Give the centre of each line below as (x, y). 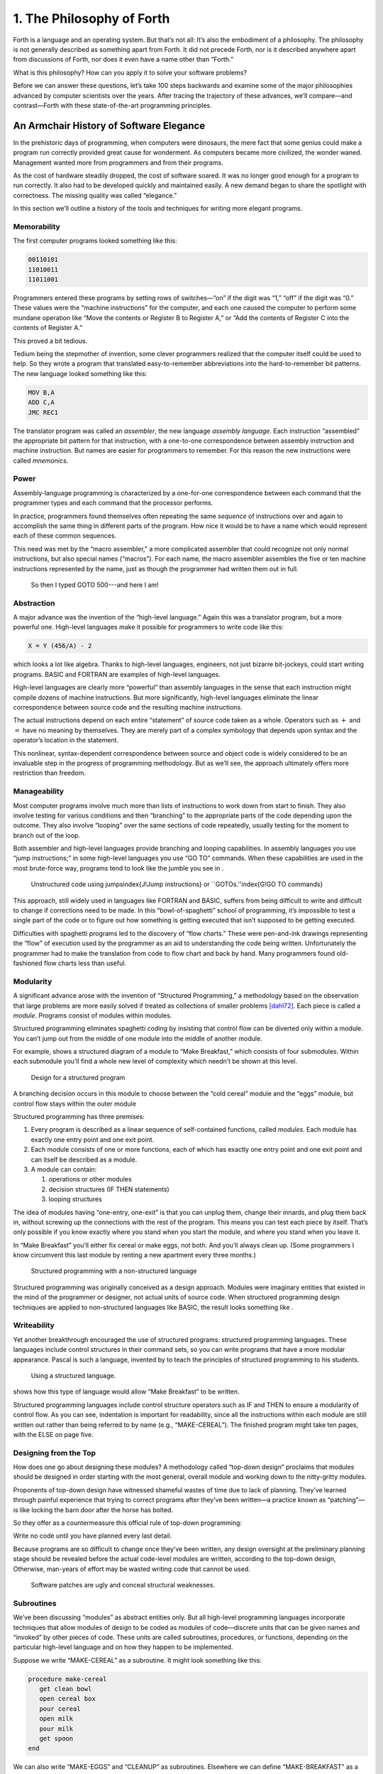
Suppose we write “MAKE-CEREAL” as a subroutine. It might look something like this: (138, 1660)
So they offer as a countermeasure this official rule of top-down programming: (128, 1523)
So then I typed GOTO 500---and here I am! (95, 585)
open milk (56, 1719)
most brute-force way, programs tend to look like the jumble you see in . (118, 868)
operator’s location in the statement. (66, 740)
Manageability (38, 791)
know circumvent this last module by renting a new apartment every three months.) (135, 1255)
